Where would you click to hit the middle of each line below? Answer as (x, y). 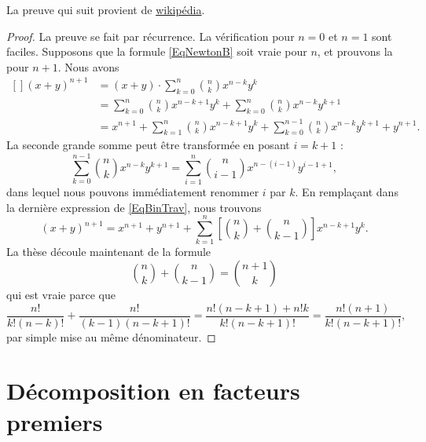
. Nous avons (88, 66)
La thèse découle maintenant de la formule (109, 252)
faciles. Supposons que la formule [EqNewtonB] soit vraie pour (157, 51)
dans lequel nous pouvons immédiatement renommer (133, 192)
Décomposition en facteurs (153, 391)
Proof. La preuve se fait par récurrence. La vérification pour (151, 36)
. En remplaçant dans (347, 192)
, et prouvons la (355, 51)
